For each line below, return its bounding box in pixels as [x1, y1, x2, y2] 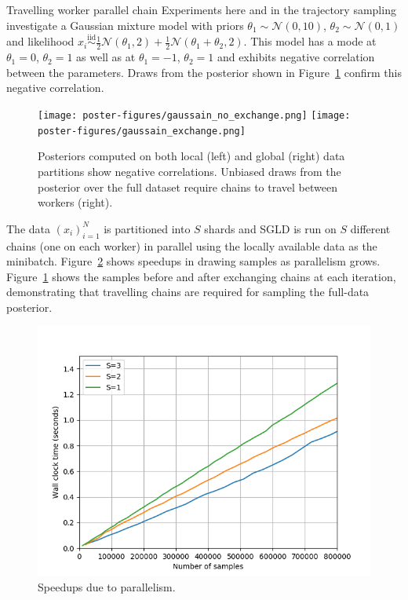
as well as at [76, 49, 136, 65]
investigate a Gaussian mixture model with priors [6, 16, 244, 33]
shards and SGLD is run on [204, 220, 337, 236]
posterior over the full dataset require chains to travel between [38, 178, 337, 195]
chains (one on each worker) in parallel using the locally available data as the [6, 237, 377, 254]
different [350, 220, 391, 236]
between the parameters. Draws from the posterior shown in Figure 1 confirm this [6, 64, 402, 80]
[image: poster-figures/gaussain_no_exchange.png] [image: [38, 110, 351, 122]
